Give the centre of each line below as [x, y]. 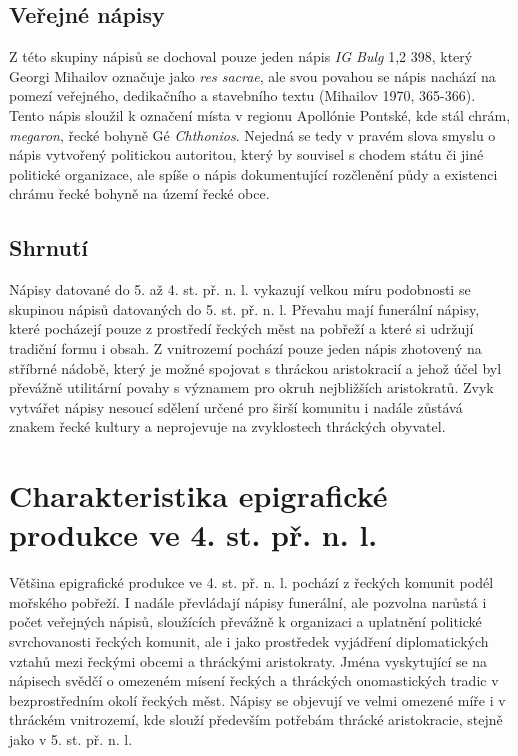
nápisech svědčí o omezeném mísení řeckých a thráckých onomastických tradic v [254, 680]
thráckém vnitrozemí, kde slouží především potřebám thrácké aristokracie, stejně [256, 719]
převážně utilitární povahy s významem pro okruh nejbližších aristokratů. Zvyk [251, 387]
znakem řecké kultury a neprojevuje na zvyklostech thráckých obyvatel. [227, 426]
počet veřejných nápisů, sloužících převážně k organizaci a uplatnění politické [245, 621]
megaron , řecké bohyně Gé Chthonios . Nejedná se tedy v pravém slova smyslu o [252, 134]
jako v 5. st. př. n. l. [71, 738]
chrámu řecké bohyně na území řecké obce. [139, 193]
